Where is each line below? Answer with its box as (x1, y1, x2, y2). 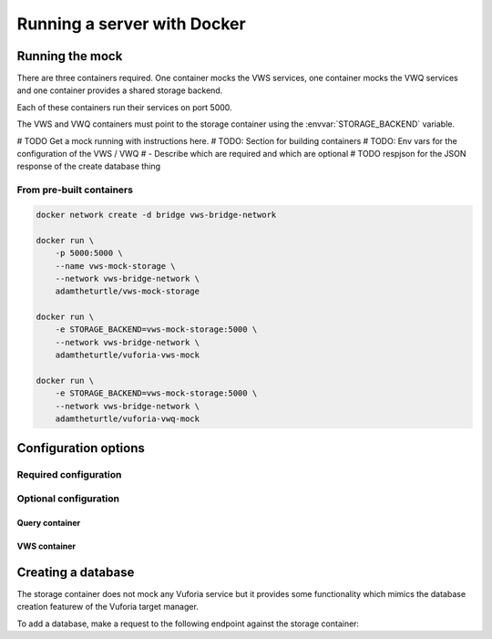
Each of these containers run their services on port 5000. (16, 101, 232, 113)
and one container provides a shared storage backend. (16, 85, 223, 96)
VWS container (16, 541, 77, 551)
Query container (16, 517, 81, 528)
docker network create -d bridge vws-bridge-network (36, 210, 277, 220)
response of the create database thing (16, 160, 161, 172)
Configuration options (16, 440, 146, 456)
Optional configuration (16, 492, 120, 505)
